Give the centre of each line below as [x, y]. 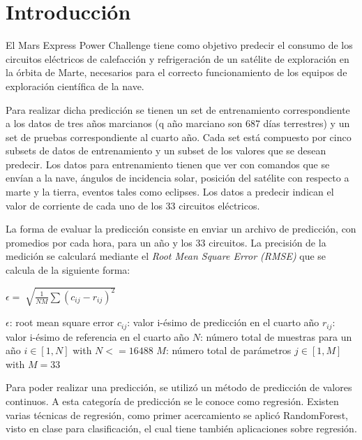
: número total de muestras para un [276, 336]
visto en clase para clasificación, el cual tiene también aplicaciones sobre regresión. [181, 428]
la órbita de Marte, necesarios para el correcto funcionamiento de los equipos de [176, 72]
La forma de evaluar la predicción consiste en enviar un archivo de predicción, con [181, 229]
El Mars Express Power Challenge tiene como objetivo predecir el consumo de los [179, 45]
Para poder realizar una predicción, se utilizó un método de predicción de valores [179, 387]
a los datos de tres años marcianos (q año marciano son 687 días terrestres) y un [178, 123]
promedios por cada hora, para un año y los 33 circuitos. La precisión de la [166, 242]
